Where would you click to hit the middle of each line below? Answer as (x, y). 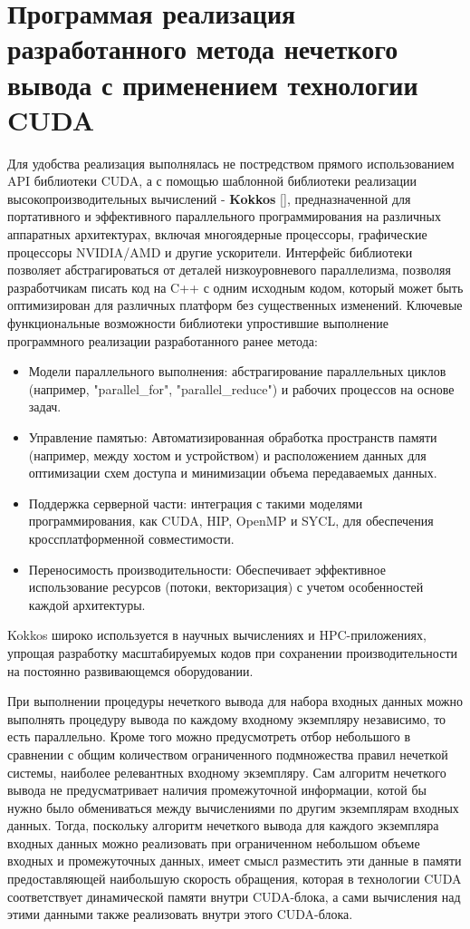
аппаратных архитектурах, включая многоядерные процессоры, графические (217, 234)
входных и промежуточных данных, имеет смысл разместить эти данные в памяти (235, 861)
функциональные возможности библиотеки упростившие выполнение (198, 323)
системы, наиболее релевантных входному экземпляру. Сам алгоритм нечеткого (227, 772)
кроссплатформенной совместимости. (131, 538)
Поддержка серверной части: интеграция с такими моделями (196, 503)
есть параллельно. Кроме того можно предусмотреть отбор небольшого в (209, 736)
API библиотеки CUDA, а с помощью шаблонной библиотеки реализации (212, 181)
